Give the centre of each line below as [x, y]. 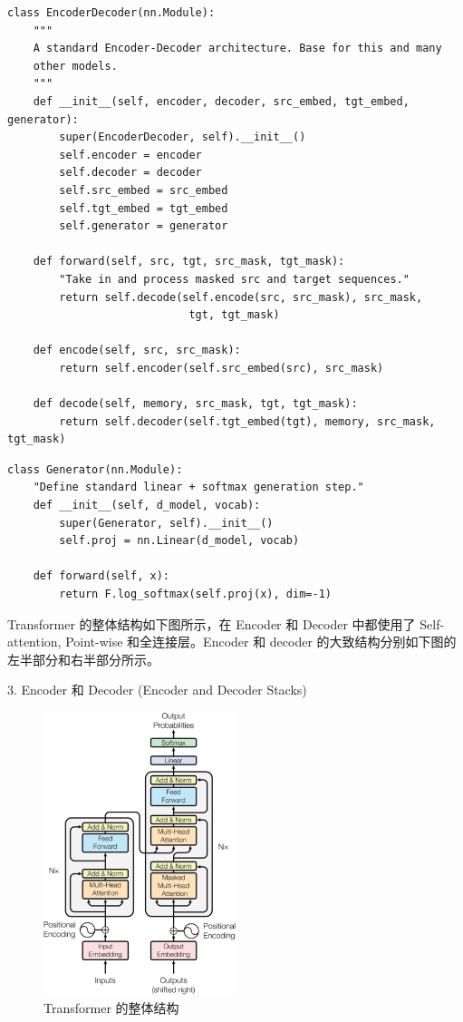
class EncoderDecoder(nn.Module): [111, 13]
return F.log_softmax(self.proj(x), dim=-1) [195, 594]
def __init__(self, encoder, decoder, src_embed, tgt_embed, [221, 101]
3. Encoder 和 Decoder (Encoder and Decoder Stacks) [157, 690]
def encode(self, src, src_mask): [137, 350]
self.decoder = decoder [130, 173]
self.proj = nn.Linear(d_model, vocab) [179, 541]
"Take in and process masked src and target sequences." [234, 279]
